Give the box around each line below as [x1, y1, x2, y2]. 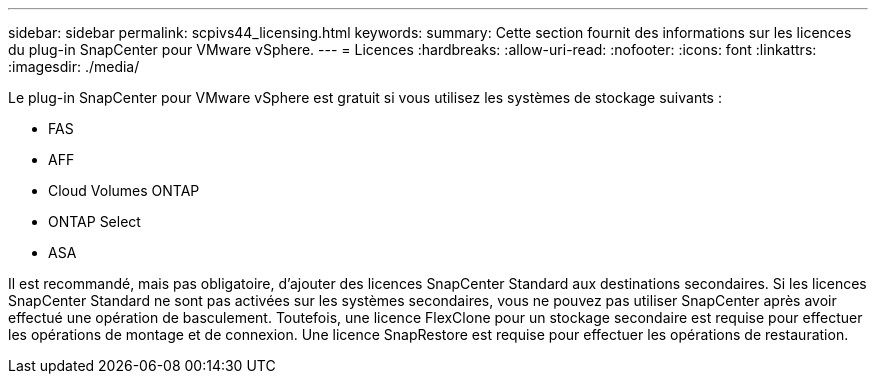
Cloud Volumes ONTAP [48, 182, 200, 199]
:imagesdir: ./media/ [8, 58, 140, 75]
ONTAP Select [48, 213, 141, 230]
